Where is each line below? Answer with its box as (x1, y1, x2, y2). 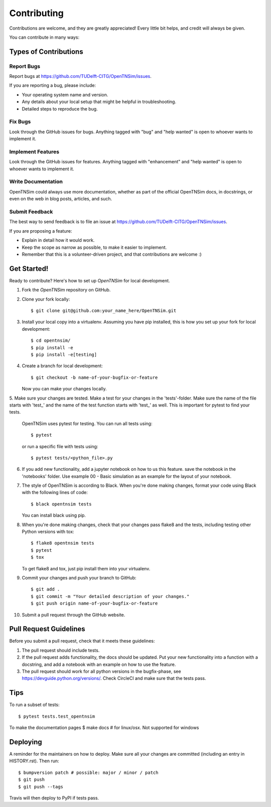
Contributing (9, 8, 64, 19)
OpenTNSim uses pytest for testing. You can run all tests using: (22, 420, 153, 427)
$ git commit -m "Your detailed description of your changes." (31, 593, 190, 599)
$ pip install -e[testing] (31, 352, 97, 357)
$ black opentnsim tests (31, 501, 92, 507)
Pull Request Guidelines (9, 625, 85, 633)
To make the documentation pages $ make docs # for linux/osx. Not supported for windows (9, 725, 199, 731)
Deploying (9, 738, 42, 746)
